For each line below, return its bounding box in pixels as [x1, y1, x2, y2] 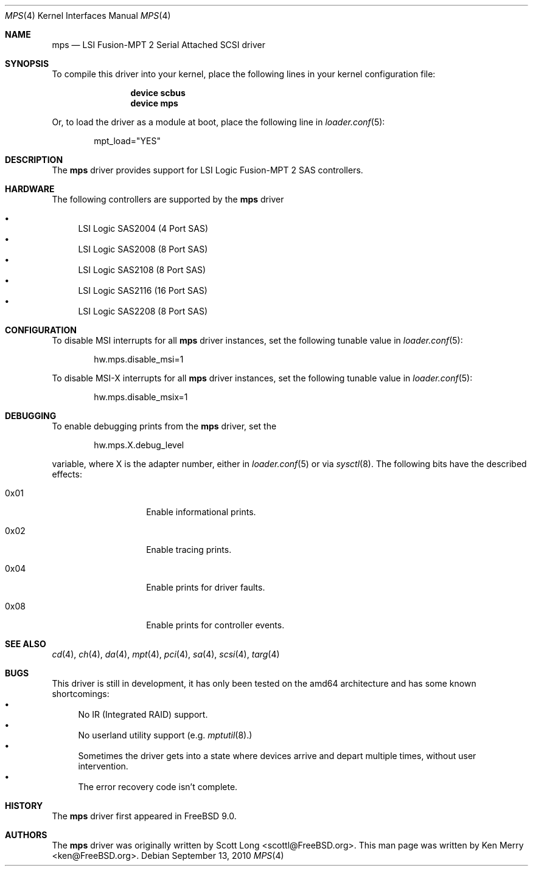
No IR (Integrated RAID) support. [78, 709, 208, 720]
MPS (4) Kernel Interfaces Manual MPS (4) [5, 10, 171, 21]
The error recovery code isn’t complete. [78, 782, 238, 792]
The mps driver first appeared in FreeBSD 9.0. [52, 811, 237, 821]
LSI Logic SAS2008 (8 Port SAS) [78, 244, 208, 254]
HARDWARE [5, 184, 55, 194]
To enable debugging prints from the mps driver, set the [52, 421, 277, 431]
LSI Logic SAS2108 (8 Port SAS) [78, 265, 206, 275]
